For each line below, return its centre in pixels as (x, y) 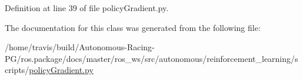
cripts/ (17, 70)
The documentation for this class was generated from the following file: (133, 27)
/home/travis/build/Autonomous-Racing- (80, 47)
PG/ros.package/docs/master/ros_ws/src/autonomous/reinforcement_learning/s (151, 58)
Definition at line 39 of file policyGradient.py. (87, 8)
